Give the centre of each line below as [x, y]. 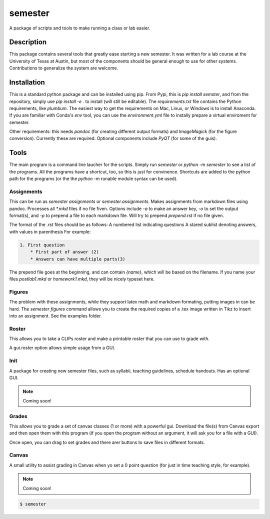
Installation [27, 82]
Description [28, 42]
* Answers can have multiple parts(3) [78, 259]
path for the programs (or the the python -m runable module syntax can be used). [93, 179]
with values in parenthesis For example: [50, 231]
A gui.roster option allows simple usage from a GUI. [62, 348]
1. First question [42, 245]
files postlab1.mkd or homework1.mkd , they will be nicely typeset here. [82, 279]
